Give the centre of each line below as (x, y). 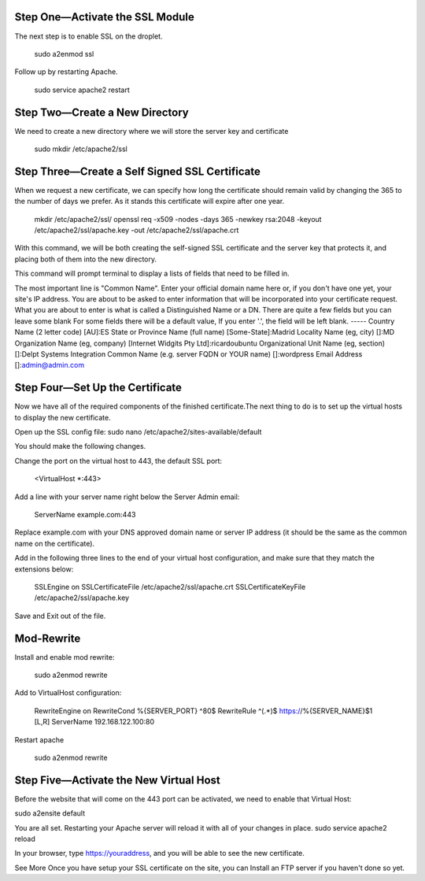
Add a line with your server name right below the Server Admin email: (127, 497)
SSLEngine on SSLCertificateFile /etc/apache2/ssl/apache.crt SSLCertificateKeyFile (170, 587)
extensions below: (44, 569)
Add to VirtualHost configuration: (68, 693)
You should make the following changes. (80, 446)
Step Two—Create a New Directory (102, 112)
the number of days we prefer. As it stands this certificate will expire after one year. (150, 202)
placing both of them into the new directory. (86, 259)
